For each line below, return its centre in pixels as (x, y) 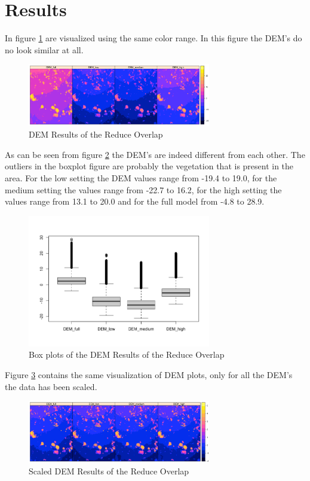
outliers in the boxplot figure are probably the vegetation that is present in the (149, 166)
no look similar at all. (44, 49)
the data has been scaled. (51, 386)
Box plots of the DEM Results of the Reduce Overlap (127, 354)
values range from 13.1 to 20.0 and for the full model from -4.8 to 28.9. (135, 201)
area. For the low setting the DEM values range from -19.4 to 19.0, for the (141, 178)
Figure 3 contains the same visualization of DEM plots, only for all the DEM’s (149, 374)
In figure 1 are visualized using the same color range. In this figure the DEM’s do (154, 38)
